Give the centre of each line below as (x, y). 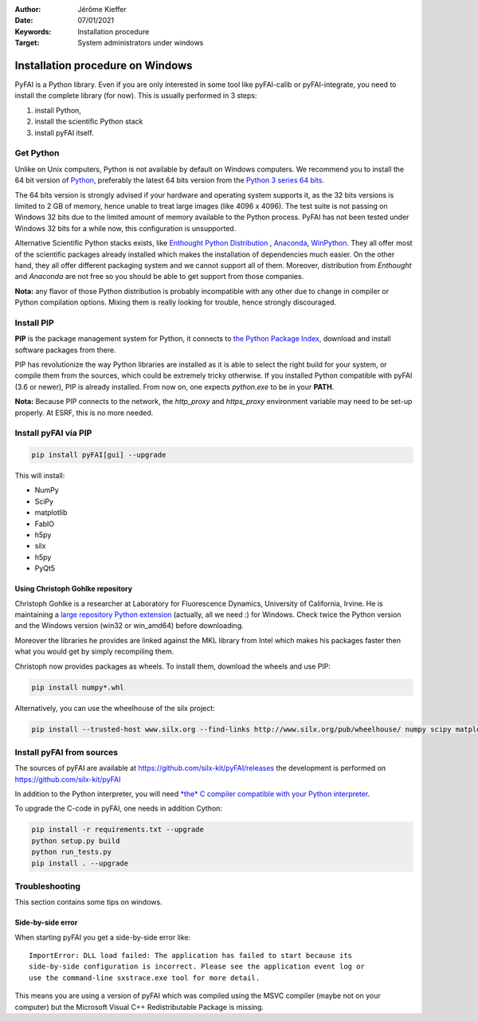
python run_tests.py (71, 852)
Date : (24, 21)
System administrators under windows (141, 43)
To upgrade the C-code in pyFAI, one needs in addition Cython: (119, 808)
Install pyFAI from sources (67, 752)
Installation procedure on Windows (104, 65)
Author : (28, 9)
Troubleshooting (48, 886)
